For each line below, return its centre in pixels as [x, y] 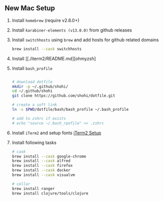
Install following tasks [34, 142]
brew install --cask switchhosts [47, 49]
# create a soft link [34, 105]
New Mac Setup [30, 8]
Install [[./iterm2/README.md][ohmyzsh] [54, 58]
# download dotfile [32, 82]
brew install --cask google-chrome [49, 156]
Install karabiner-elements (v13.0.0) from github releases [72, 30]
